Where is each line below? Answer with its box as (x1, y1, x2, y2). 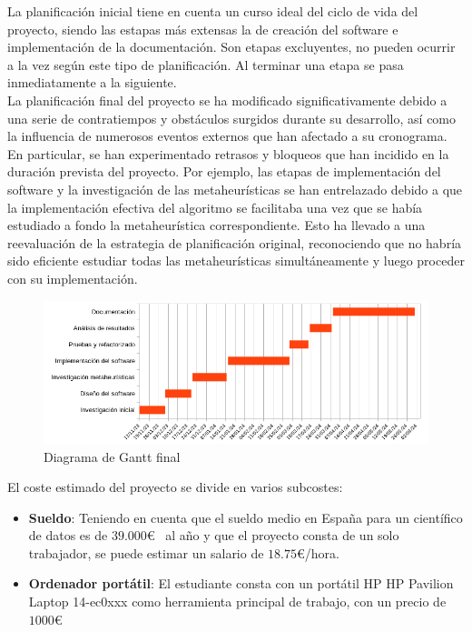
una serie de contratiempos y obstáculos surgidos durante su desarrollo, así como (7, 108, 457, 127)
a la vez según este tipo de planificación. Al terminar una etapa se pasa (7, 55, 404, 74)
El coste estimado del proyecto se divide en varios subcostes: (7, 477, 343, 497)
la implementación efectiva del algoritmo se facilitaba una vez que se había (7, 197, 423, 216)
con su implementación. (7, 268, 138, 287)
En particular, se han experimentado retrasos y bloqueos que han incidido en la (7, 144, 449, 163)
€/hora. (297, 543, 339, 562)
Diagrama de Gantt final (44, 446, 181, 466)
